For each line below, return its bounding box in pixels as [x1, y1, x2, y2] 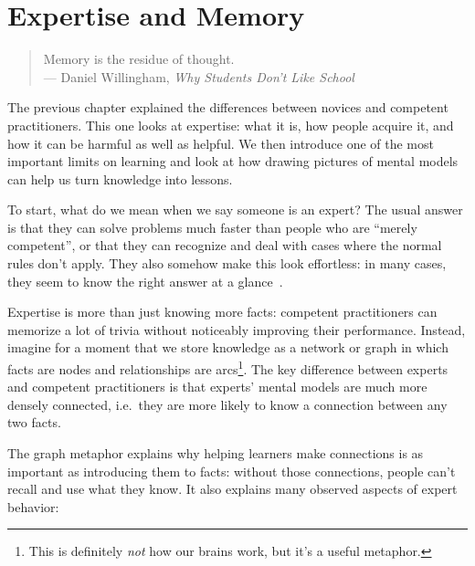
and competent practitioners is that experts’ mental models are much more [7, 377, 427, 396]
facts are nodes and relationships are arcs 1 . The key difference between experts [7, 357, 449, 378]
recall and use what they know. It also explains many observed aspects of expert [7, 479, 458, 498]
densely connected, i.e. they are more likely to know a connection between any [7, 394, 448, 414]
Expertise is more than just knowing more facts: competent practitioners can [7, 302, 438, 321]
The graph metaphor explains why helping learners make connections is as [7, 444, 424, 463]
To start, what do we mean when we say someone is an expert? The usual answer [7, 200, 463, 219]
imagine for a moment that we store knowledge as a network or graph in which [7, 338, 449, 357]
